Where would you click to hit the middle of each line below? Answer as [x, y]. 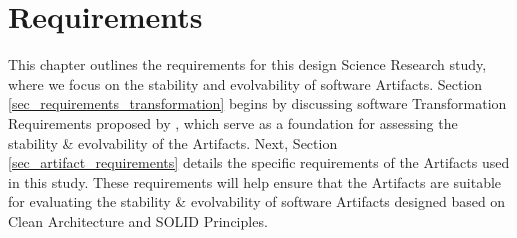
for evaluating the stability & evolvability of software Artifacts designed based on [257, 201]
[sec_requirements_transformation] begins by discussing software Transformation [257, 103]
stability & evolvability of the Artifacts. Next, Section [173, 142]
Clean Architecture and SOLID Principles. [138, 220]
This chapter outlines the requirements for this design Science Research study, [247, 64]
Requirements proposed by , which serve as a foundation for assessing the [233, 122]
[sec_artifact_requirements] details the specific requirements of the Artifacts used [259, 162]
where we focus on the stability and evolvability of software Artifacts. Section [245, 83]
